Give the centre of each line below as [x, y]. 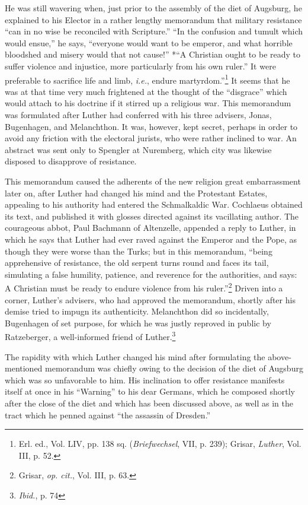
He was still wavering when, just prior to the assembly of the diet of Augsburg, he [153, 8]
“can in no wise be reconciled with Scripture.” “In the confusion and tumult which [154, 31]
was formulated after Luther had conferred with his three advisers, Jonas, [138, 115]
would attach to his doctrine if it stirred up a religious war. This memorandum [148, 103]
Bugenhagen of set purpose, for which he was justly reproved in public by [138, 323]
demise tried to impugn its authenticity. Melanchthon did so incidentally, [137, 311]
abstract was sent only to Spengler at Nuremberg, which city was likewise [138, 149]
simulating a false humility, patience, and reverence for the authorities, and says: [151, 274]
